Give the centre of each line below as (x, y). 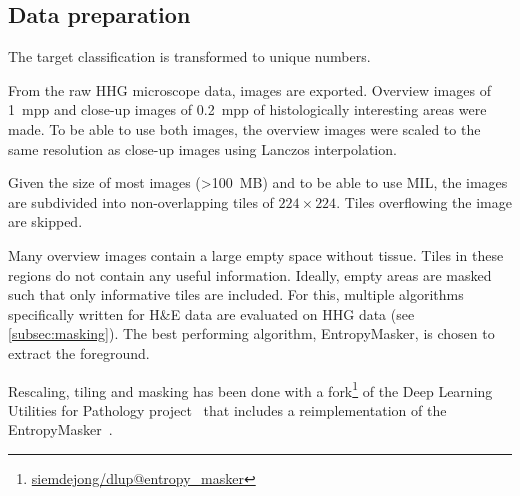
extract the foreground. (79, 352)
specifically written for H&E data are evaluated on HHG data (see (211, 313)
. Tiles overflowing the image (424, 201)
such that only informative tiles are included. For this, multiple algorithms (236, 294)
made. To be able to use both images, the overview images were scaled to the (244, 128)
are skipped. (45, 221)
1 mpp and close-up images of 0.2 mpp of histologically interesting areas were (247, 109)
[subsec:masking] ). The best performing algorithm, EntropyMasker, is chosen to (251, 333)
